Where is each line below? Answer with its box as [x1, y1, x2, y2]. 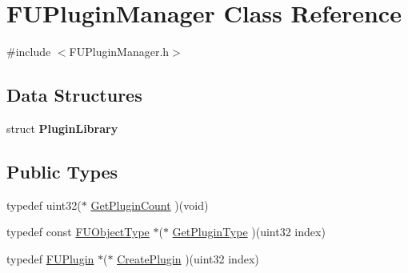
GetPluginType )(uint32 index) [172, 223, 326, 240]
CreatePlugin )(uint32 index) [117, 250, 259, 267]
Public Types [6, 159, 118, 183]
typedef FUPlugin [6, 250, 94, 267]
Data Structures [6, 82, 142, 107]
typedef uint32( [6, 196, 82, 213]
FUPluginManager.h [69, 43, 170, 60]
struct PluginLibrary [6, 119, 118, 136]
